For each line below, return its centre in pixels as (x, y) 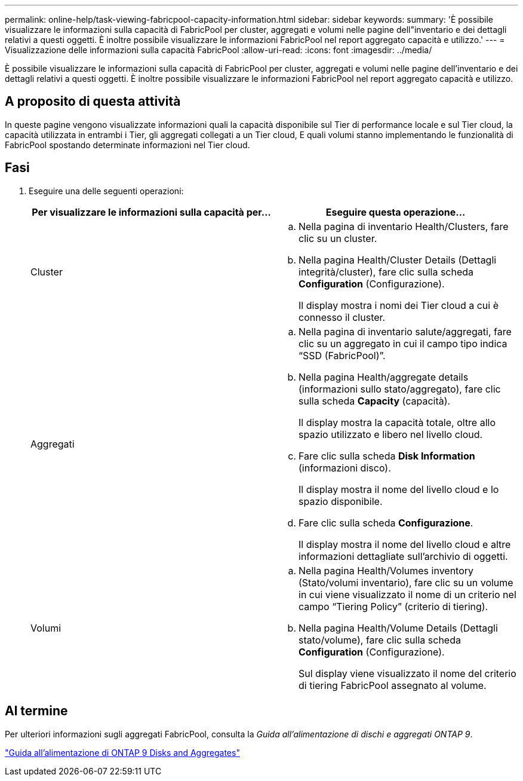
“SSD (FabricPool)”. (342, 355)
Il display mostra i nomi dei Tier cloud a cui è (399, 305)
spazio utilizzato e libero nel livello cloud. (391, 434)
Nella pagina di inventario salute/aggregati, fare (405, 331)
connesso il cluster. (342, 317)
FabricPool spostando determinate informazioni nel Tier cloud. (127, 145)
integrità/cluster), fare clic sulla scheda (386, 272)
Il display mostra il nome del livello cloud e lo (399, 489)
